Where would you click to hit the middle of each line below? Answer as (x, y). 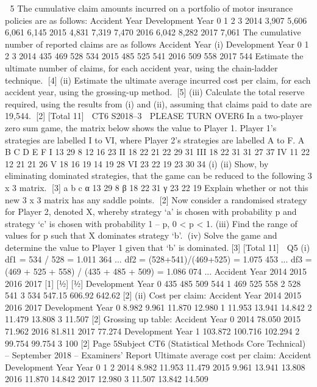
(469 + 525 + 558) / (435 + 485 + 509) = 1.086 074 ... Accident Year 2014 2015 (156, 271)
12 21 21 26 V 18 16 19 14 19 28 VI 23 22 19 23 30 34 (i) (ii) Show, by (137, 163)
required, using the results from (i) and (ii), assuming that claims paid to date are (158, 103)
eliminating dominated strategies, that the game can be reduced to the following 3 (158, 175)
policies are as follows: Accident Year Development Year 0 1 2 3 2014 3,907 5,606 (156, 20)
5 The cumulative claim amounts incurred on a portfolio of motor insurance (151, 8)
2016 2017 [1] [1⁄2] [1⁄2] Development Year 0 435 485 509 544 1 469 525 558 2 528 (153, 283)
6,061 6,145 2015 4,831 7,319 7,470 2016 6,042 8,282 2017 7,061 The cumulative (153, 32)
